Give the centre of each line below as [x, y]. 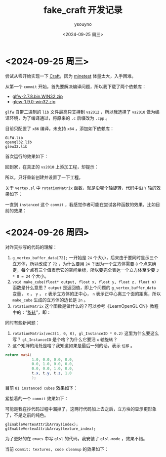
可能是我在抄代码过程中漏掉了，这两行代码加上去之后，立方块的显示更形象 [81, 409]
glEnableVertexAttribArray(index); [42, 424]
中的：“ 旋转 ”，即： [32, 312]
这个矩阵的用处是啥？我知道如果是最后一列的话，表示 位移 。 [73, 345]
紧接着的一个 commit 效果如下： [37, 398]
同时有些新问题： [22, 323]
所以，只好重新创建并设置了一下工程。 [44, 177]
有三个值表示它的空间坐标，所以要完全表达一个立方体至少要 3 [96, 270]
